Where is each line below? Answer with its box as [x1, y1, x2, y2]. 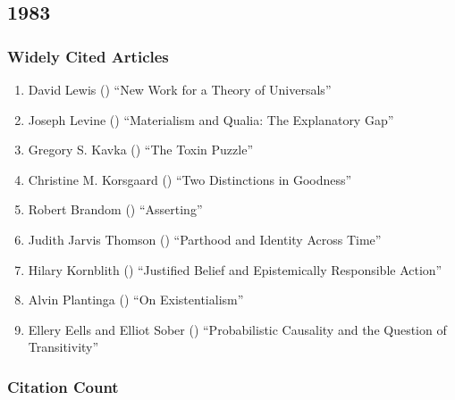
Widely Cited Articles [7, 45, 169, 67]
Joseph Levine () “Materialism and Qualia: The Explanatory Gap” [28, 110, 394, 129]
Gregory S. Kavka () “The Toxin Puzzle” [28, 140, 253, 159]
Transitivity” [28, 337, 99, 356]
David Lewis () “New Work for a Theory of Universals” [28, 80, 332, 98]
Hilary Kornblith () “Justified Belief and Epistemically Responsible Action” [28, 260, 442, 279]
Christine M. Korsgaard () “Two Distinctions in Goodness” [28, 170, 352, 188]
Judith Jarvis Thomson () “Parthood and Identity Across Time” [28, 229, 382, 248]
